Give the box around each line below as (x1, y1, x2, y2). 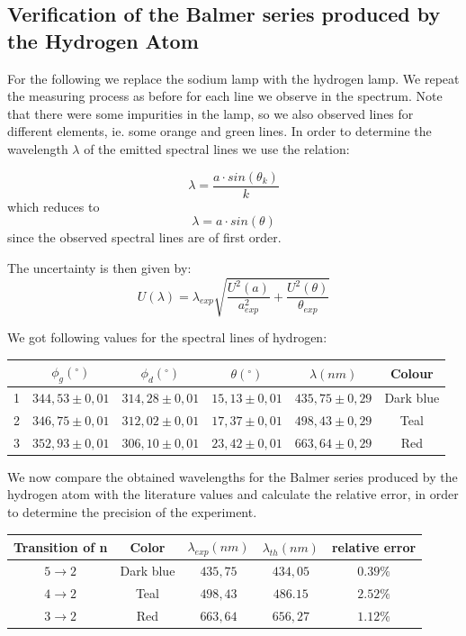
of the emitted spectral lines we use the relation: (84, 139, 350, 158)
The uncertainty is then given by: (7, 258, 192, 277)
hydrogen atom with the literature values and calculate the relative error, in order (7, 485, 459, 504)
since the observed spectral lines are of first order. (7, 228, 282, 247)
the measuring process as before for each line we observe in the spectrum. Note (7, 86, 443, 105)
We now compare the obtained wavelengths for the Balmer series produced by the (7, 467, 458, 486)
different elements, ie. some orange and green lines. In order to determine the (7, 122, 432, 141)
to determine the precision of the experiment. (7, 503, 257, 522)
